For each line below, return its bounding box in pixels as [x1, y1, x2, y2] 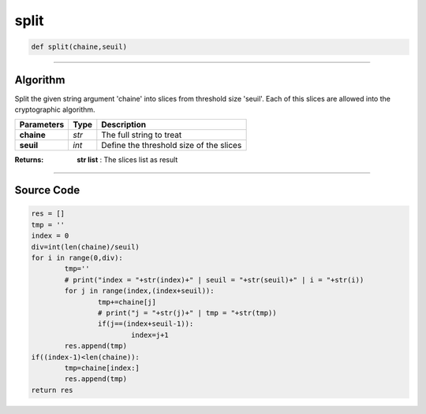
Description [101, 119, 146, 130]
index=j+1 [130, 331, 169, 339]
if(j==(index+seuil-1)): [97, 320, 194, 328]
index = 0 [31, 231, 69, 240]
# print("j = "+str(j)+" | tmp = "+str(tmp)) [97, 308, 277, 317]
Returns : [14, 155, 44, 164]
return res [31, 386, 73, 394]
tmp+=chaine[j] [97, 298, 157, 306]
